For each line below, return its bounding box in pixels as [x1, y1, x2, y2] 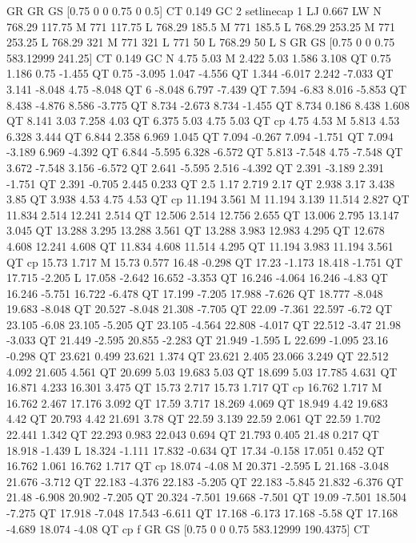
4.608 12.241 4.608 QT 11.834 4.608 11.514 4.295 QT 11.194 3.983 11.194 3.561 [6, 237, 394, 254]
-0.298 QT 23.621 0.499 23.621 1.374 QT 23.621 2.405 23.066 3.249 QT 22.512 [6, 348, 389, 364]
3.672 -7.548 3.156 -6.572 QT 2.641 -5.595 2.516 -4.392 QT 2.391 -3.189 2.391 [6, 159, 385, 175]
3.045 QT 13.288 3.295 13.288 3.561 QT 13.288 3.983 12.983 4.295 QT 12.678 [6, 222, 385, 239]
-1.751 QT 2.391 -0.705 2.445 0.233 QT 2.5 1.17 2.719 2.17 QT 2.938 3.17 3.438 [6, 175, 395, 191]
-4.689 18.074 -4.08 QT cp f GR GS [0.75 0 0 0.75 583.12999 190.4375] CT [6, 520, 370, 537]
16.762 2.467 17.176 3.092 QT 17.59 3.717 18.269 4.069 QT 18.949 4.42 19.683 [6, 394, 388, 411]
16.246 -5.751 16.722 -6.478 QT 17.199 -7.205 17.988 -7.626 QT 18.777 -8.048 [6, 284, 383, 301]
